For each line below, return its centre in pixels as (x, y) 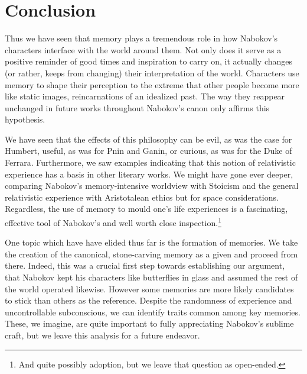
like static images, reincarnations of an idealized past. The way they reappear (145, 96)
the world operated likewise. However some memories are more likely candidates (149, 288)
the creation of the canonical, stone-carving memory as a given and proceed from (151, 254)
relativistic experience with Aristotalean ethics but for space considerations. (142, 197)
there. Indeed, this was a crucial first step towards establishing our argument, (145, 265)
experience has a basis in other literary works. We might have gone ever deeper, (149, 174)
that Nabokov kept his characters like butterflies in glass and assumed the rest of (151, 277)
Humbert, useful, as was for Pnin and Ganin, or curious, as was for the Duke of (148, 151)
